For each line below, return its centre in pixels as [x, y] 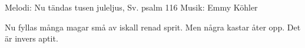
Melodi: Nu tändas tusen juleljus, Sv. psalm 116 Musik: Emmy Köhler [131, 7]
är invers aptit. [32, 38]
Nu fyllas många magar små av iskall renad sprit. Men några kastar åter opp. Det [153, 27]
